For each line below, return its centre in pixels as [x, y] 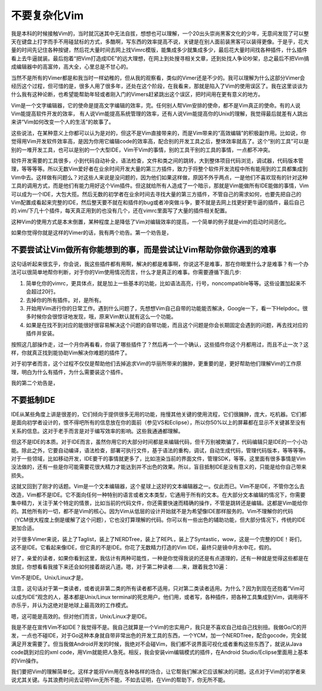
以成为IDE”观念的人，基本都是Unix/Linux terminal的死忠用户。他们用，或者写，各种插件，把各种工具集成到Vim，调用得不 [160, 597]
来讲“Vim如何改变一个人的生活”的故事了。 [63, 122]
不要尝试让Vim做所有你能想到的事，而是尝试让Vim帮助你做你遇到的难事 [144, 250]
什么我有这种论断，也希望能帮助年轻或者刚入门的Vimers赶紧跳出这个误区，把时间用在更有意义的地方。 [137, 94]
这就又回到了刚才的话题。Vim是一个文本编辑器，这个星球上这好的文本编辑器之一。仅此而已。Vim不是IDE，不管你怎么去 [158, 486]
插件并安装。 [42, 334]
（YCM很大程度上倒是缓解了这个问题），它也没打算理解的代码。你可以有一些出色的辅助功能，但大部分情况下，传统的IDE [158, 520]
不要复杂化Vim [47, 16]
